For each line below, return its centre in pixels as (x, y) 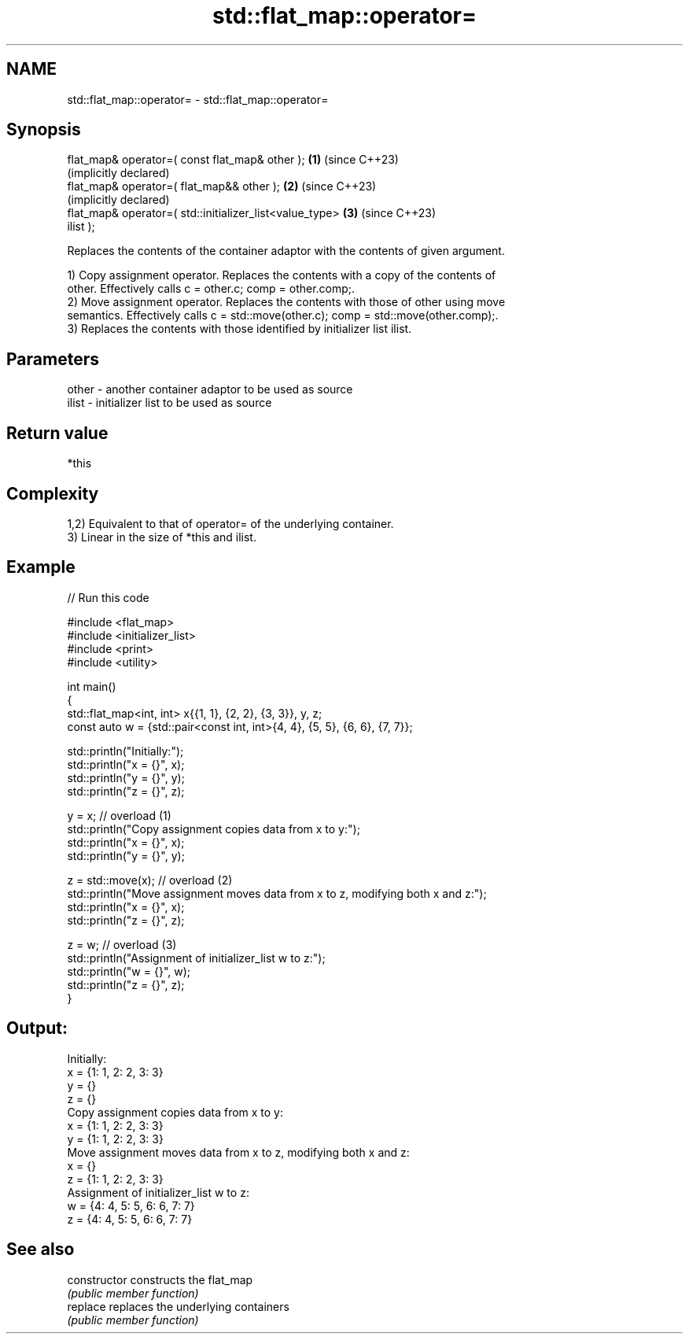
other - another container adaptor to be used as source (210, 389)
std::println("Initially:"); (125, 751)
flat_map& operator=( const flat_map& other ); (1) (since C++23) (233, 160)
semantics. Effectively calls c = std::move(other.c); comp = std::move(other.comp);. (283, 316)
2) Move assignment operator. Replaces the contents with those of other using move (286, 302)
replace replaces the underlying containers (178, 1306)
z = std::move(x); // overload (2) (150, 880)
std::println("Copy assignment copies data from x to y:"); (214, 829)
